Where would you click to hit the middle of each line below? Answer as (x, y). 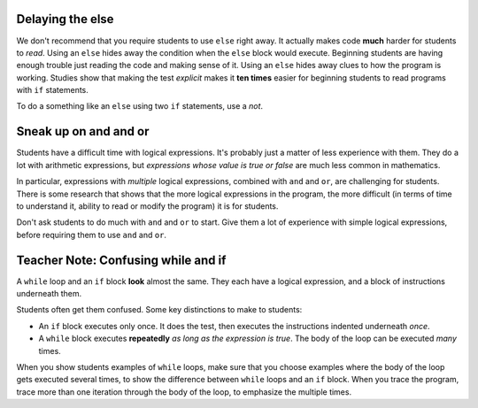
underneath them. (49, 294)
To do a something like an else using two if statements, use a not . (140, 106)
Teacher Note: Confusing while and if (121, 260)
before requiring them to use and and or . (92, 235)
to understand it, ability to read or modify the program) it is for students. (147, 206)
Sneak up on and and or (83, 131)
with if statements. (52, 90)
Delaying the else (65, 19)
